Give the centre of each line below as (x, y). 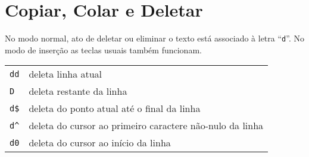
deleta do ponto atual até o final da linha (115, 108)
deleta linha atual (65, 74)
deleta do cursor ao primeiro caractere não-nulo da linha (146, 126)
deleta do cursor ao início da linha (100, 143)
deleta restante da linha (78, 91)
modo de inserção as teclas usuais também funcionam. (103, 49)
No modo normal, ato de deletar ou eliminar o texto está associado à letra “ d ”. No (154, 38)
